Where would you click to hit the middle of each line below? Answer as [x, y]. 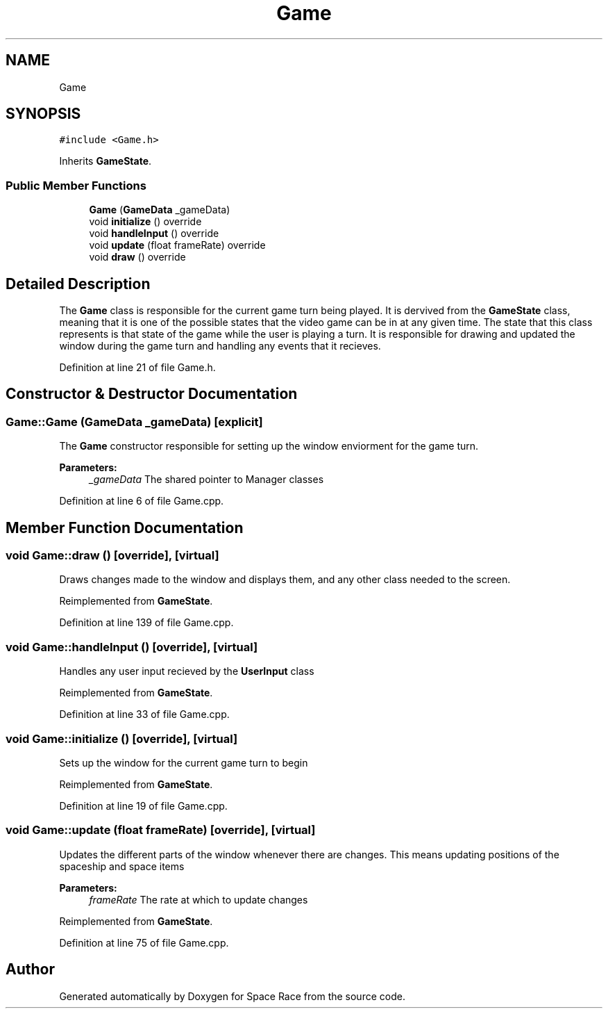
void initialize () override [145, 222]
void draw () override [137, 257]
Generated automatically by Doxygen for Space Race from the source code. [232, 996]
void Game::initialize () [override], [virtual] [122, 738]
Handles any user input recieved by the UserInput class [187, 671]
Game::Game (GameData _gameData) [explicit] [134, 422]
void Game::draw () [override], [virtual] [112, 556]
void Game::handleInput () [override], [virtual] [132, 647]
